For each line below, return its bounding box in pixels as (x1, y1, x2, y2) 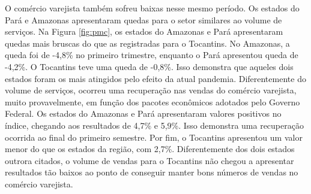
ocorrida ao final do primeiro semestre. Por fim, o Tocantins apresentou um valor (5, 131, 303, 143)
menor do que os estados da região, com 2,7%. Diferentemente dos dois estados (5, 143, 295, 155)
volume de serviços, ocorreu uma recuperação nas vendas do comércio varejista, (5, 84, 297, 96)
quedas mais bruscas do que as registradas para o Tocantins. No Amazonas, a (5, 37, 290, 49)
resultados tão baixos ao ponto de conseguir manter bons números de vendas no (5, 166, 298, 178)
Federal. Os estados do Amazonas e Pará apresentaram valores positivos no (5, 107, 282, 120)
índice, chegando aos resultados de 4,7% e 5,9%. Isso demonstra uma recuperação (5, 119, 304, 131)
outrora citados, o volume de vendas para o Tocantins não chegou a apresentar (5, 154, 294, 166)
